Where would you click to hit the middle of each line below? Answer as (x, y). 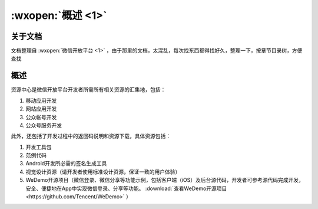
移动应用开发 (41, 100)
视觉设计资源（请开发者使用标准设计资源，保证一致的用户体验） (103, 172)
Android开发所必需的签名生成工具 (66, 164)
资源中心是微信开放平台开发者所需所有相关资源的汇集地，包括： (88, 90)
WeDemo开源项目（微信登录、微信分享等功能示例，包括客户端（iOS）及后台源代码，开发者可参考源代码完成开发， (165, 180)
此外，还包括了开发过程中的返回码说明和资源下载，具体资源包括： (91, 136)
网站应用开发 (41, 109)
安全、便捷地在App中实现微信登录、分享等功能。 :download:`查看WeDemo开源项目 (126, 188)
